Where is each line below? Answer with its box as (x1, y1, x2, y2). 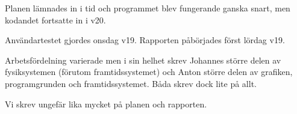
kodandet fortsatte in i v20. (5, 13, 106, 26)
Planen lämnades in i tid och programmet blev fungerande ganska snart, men (5, 2, 290, 14)
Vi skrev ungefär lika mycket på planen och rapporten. (5, 97, 207, 110)
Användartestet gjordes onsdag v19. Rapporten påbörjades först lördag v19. (5, 34, 285, 46)
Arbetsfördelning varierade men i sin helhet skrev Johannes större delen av (5, 53, 281, 66)
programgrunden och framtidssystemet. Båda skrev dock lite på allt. (5, 77, 257, 89)
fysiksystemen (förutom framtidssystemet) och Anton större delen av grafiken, (5, 65, 293, 78)
